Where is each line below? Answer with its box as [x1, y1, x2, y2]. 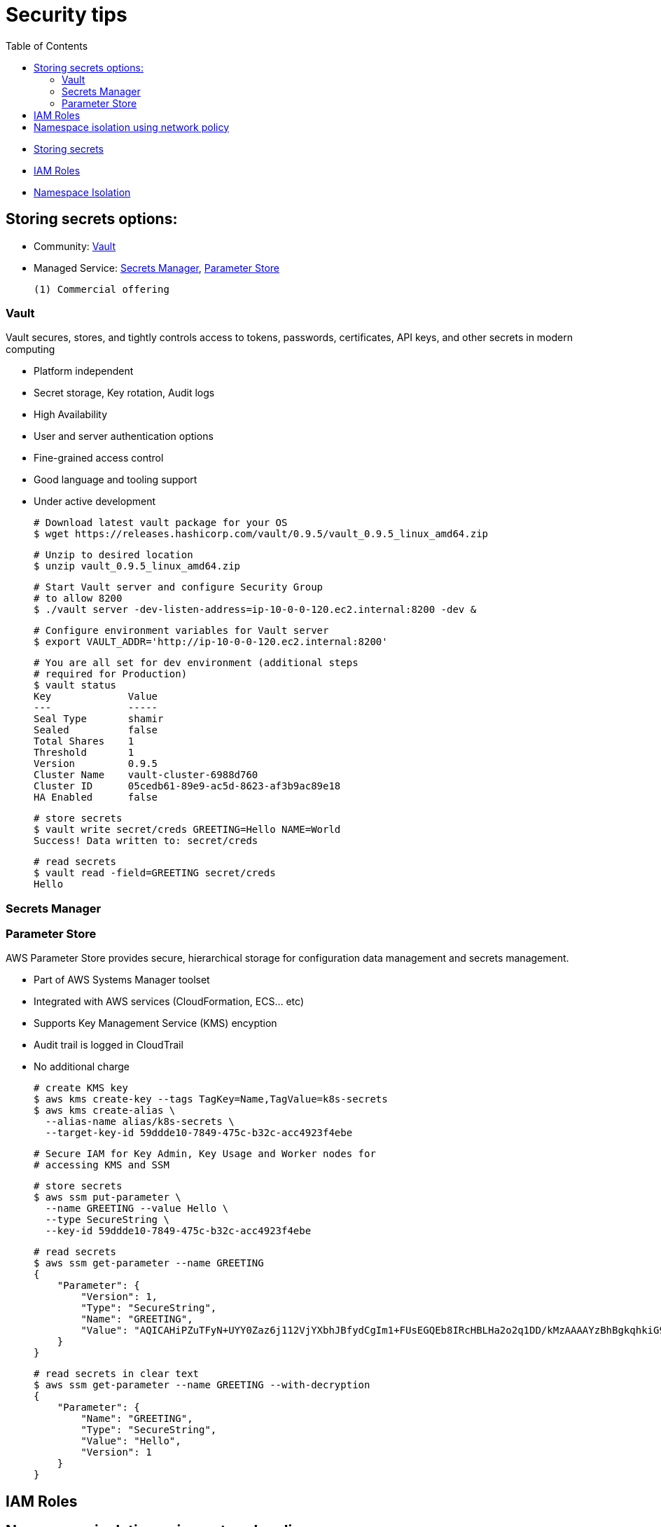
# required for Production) [34, 668, 188, 680]
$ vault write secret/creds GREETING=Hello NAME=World [34, 824, 341, 836]
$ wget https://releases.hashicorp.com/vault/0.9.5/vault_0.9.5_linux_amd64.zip [34, 528, 489, 540]
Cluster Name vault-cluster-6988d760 [34, 769, 258, 781]
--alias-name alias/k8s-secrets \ [45, 1116, 235, 1128]
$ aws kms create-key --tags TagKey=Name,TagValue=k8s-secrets [34, 1093, 388, 1105]
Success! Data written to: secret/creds [34, 835, 258, 847]
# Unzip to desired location [34, 549, 193, 561]
